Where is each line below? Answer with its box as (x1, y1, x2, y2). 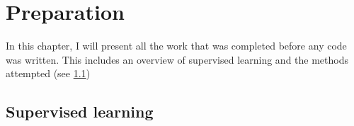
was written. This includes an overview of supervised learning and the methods (6, 52, 349, 67)
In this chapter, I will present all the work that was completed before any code (6, 38, 347, 53)
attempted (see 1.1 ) (6, 66, 91, 81)
